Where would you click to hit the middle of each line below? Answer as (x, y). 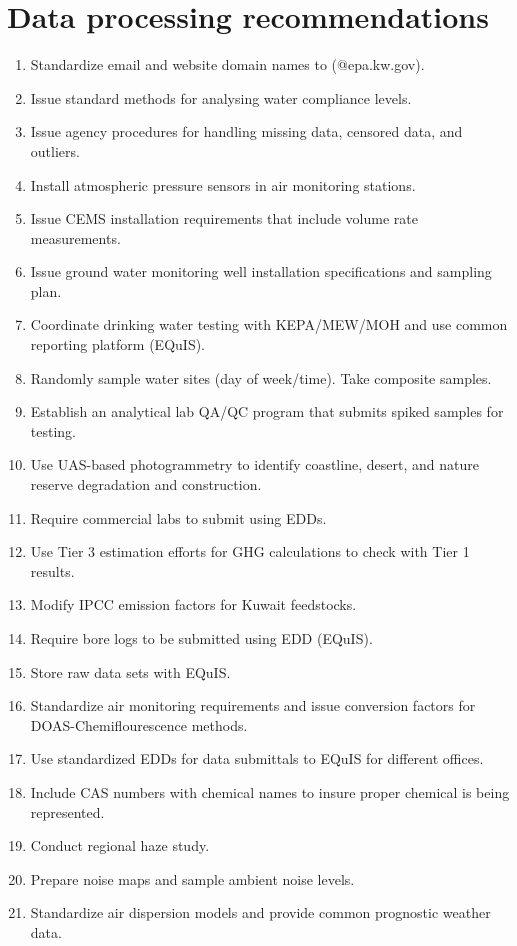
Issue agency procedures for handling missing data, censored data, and (246, 131)
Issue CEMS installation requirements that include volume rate (224, 218)
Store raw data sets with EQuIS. (130, 671)
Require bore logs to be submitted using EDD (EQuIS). (201, 638)
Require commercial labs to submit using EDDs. (178, 517)
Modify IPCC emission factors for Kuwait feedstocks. (193, 604)
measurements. (75, 237)
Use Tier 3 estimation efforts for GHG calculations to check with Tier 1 (250, 551)
